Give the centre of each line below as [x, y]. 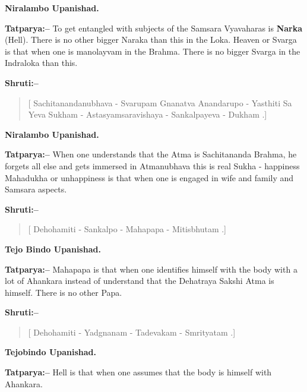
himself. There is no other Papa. [64, 292]
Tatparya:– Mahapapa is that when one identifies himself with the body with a [151, 269]
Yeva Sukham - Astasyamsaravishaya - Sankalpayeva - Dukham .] [148, 114]
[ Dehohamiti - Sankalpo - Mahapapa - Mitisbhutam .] [127, 229]
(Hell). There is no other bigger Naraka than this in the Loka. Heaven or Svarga [151, 39]
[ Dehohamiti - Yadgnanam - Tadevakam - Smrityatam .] [132, 332]
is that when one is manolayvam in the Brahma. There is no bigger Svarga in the [153, 51]
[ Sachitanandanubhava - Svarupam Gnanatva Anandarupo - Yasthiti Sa [160, 102]
